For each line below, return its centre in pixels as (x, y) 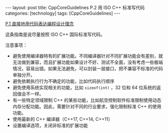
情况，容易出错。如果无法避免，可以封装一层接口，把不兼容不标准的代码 (88, 69)
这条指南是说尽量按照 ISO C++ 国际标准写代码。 (55, 34)
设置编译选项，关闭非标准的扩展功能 (50, 125)
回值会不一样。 (28, 94)
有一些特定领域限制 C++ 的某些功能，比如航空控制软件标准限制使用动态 (87, 100)
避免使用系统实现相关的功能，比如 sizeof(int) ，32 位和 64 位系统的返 (87, 87)
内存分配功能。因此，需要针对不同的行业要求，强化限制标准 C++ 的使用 (87, 106)
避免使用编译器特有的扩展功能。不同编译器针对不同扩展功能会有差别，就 (88, 56)
